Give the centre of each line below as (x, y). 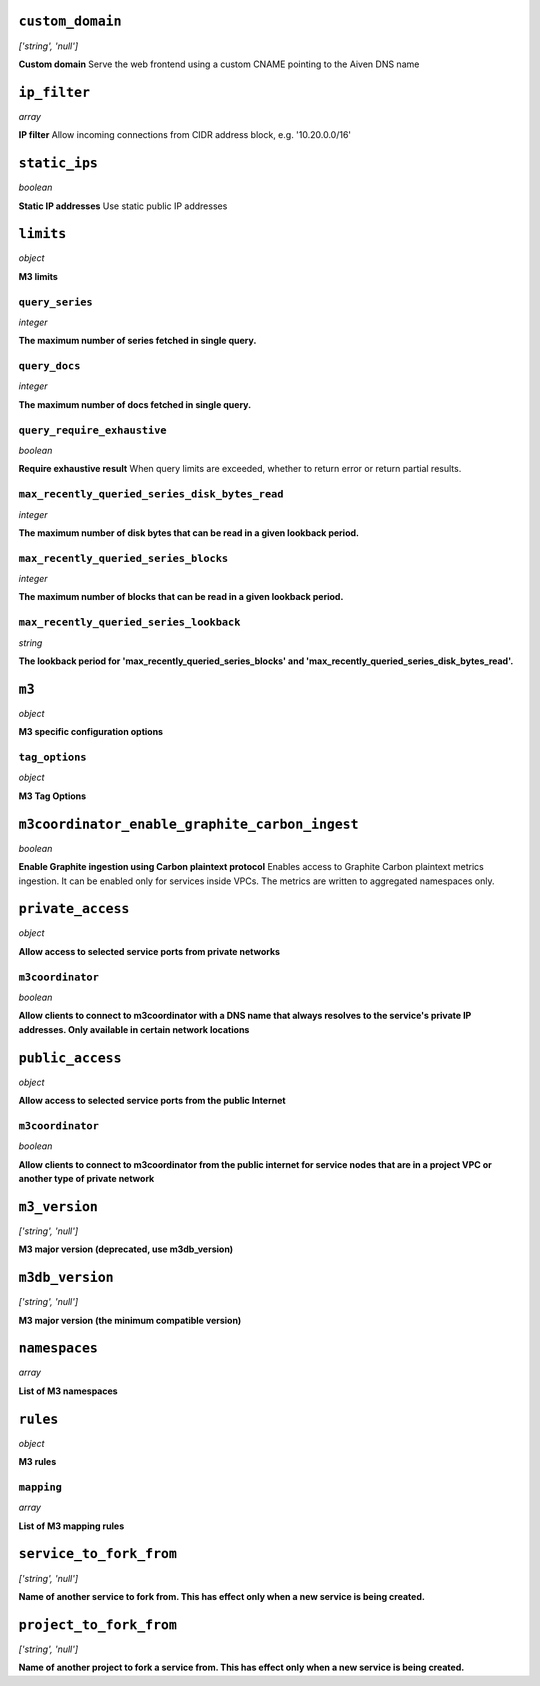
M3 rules (37, 1462)
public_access (70, 1058)
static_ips (58, 163)
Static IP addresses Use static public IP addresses (123, 206)
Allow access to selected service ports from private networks (149, 951)
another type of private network (86, 1178)
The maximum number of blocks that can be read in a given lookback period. (181, 597)
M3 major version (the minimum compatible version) (130, 1320)
